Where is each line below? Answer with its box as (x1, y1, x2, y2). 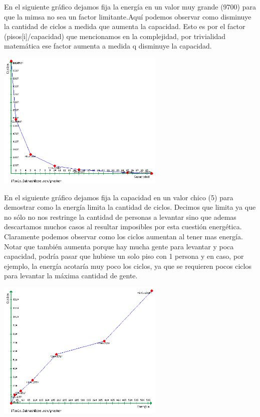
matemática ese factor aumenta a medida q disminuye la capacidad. (4, 41, 212, 51)
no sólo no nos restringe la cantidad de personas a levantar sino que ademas (4, 211, 236, 222)
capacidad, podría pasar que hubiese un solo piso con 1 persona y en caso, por (4, 251, 244, 261)
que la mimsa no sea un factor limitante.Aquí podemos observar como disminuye (4, 11, 251, 22)
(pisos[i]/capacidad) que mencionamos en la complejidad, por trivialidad (4, 31, 226, 41)
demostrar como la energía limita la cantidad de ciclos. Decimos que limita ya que (4, 202, 256, 212)
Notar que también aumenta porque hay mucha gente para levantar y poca (4, 241, 234, 251)
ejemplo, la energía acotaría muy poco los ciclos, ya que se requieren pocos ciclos (4, 260, 251, 271)
